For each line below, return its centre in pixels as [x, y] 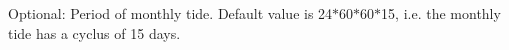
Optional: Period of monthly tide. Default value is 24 [170, 13]
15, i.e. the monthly [441, 13]
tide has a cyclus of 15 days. [94, 32]
